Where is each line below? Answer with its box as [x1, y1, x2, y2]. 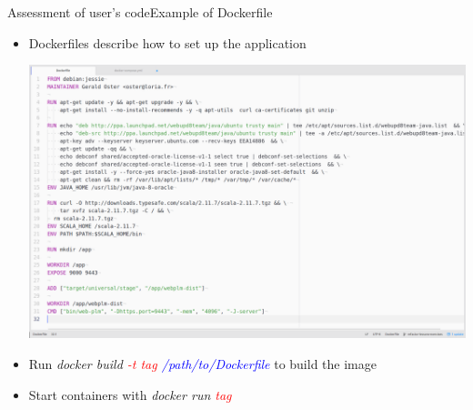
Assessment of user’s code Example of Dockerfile [7, 3, 273, 21]
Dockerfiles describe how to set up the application [28, 33, 307, 52]
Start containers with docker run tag [28, 384, 232, 404]
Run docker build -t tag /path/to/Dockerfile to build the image [28, 354, 377, 373]
